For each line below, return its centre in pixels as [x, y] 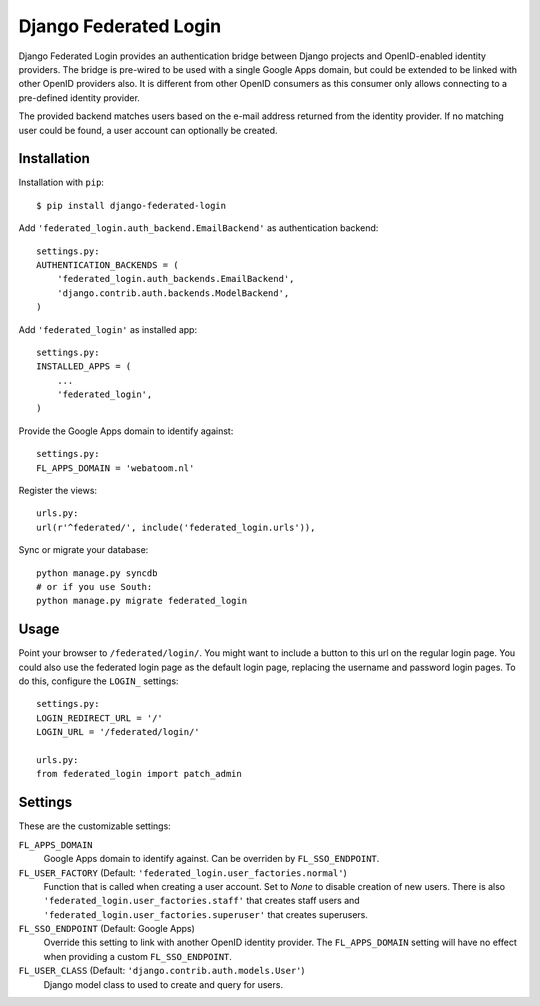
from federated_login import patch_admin [139, 774]
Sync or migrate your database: [83, 550]
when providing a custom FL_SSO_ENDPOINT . [137, 956]
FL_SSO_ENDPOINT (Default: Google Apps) [106, 929]
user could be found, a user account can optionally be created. [148, 130]
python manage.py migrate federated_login [142, 601]
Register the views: [58, 491]
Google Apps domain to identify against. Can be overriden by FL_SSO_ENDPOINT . [211, 859]
